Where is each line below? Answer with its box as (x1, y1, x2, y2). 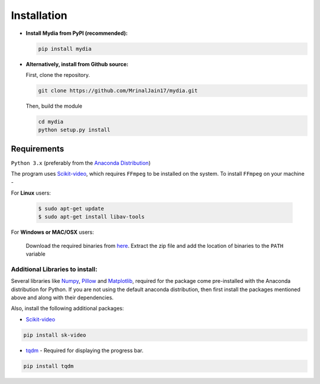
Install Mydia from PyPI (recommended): (25, 30, 128, 37)
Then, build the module (25, 102, 82, 109)
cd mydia (38, 118, 64, 125)
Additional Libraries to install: (11, 265, 98, 273)
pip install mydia (38, 45, 92, 52)
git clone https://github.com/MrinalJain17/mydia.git (38, 87, 198, 94)
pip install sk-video (23, 331, 87, 338)
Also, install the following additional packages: (11, 305, 124, 312)
